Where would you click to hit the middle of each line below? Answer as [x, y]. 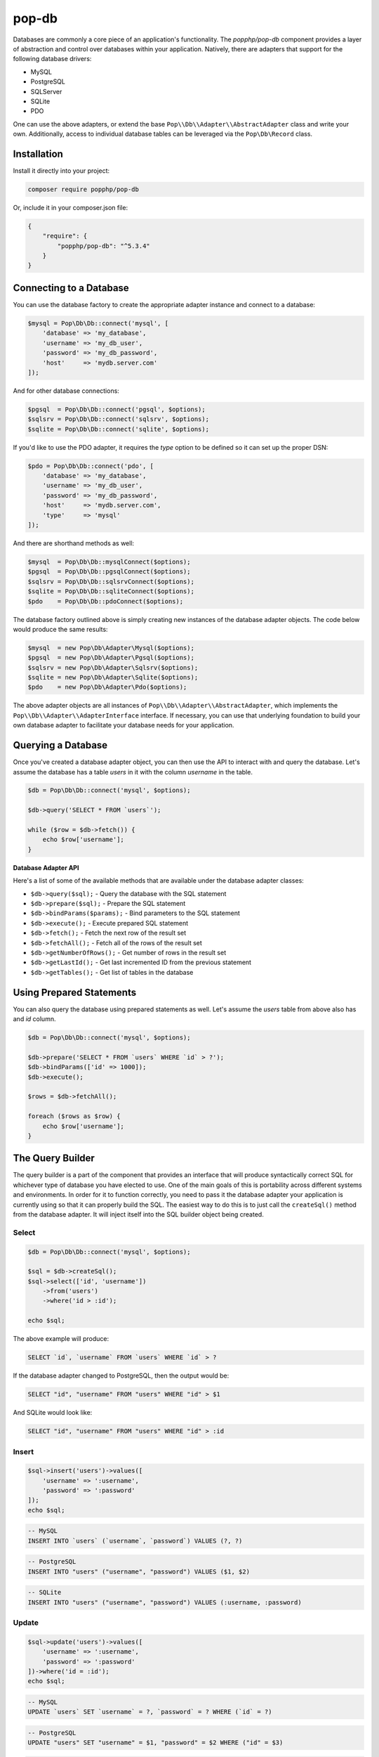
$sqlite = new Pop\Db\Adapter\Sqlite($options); [113, 677]
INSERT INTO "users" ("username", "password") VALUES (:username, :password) [165, 1602]
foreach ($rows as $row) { [74, 1116]
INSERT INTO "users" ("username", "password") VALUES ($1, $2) [139, 1571]
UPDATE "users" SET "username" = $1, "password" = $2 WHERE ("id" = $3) [155, 1743]
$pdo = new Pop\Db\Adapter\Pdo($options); [107, 687]
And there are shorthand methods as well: [74, 543]
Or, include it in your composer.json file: [71, 207]
